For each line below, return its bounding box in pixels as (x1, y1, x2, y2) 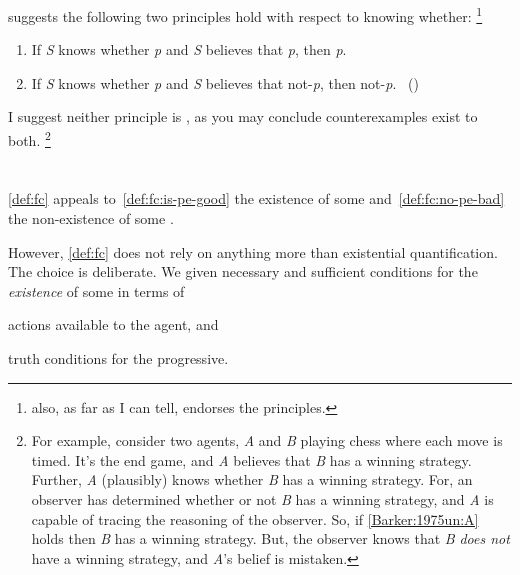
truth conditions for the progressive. (8, 348, 229, 369)
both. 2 (8, 127, 51, 150)
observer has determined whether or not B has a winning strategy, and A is (31, 489, 494, 509)
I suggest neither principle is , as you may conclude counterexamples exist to (8, 106, 478, 127)
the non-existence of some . (8, 208, 174, 229)
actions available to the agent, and (8, 314, 219, 335)
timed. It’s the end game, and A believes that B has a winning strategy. (31, 449, 472, 470)
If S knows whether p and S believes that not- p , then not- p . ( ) (31, 72, 419, 93)
